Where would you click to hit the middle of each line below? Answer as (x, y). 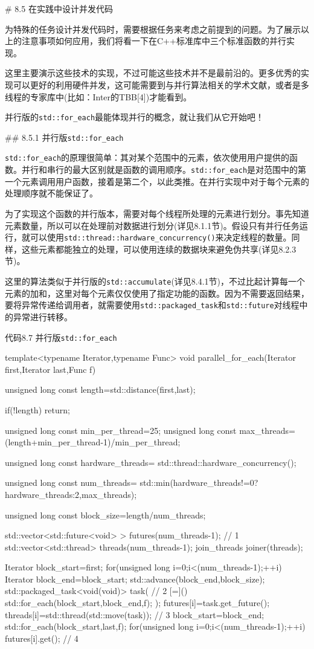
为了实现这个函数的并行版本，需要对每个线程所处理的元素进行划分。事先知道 (157, 213)
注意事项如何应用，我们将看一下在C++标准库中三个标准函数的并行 (154, 41)
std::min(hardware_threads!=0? (199, 483)
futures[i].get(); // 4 (42, 638)
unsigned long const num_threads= (71, 483)
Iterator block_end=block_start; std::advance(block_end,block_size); (135, 579)
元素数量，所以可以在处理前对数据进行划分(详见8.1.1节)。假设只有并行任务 (152, 225)
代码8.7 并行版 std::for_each (61, 337)
